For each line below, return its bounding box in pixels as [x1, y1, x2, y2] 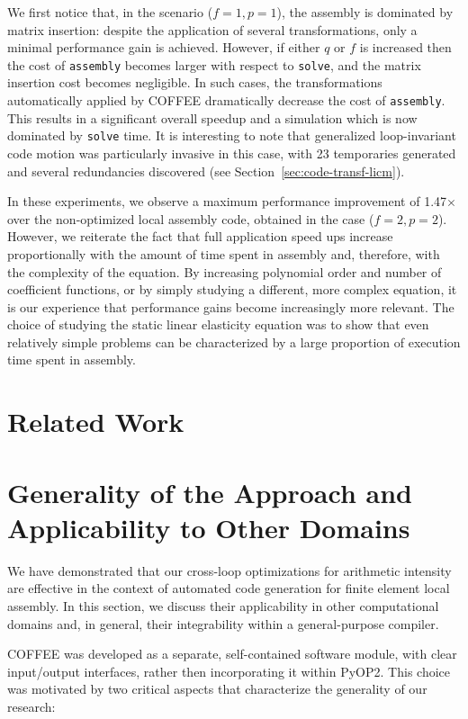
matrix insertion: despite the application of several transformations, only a [7, 20, 418, 39]
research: [7, 697, 56, 715]
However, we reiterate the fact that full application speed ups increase [7, 227, 393, 246]
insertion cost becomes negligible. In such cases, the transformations [7, 73, 382, 92]
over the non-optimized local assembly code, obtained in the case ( [7, 209, 374, 228]
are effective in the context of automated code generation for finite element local [7, 579, 450, 598]
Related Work [7, 403, 184, 440]
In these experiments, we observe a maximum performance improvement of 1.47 [7, 192, 447, 211]
